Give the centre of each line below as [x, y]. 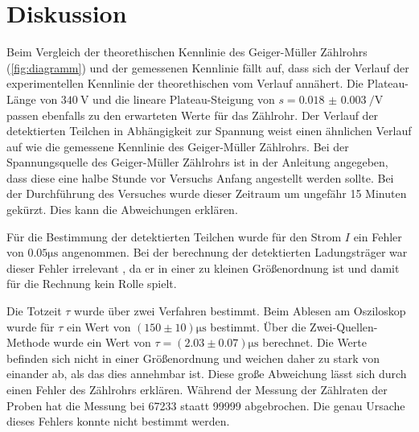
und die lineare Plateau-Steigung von [184, 99]
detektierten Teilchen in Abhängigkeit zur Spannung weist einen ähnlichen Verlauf [209, 131]
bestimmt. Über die [258, 326]
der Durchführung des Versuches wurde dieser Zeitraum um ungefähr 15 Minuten [207, 193]
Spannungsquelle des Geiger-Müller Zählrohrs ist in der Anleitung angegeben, [197, 162]
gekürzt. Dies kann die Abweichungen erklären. [122, 210]
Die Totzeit [34, 311]
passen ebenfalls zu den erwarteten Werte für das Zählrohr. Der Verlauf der [193, 115]
